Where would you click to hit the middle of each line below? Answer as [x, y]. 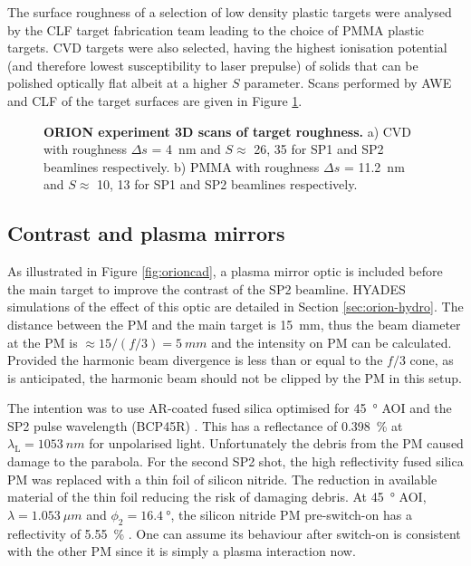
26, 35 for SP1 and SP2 [319, 149]
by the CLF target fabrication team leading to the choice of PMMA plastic [216, 29]
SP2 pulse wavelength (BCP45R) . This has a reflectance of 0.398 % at [205, 425]
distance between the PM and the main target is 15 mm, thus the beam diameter [234, 324]
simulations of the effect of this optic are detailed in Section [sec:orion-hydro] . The [235, 307]
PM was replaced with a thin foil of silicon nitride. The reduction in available [222, 479]
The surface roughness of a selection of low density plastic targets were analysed [230, 12]
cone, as [432, 360]
